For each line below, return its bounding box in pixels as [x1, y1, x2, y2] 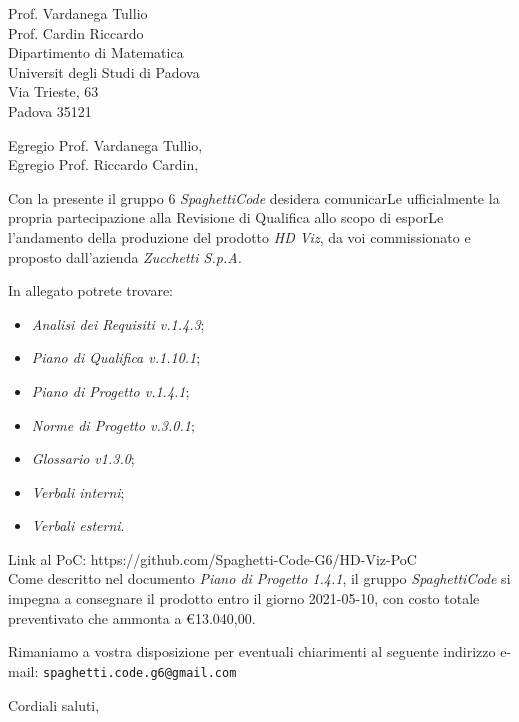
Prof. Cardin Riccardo [8, 22, 144, 43]
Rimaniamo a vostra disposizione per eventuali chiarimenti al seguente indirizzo [8, 641, 496, 662]
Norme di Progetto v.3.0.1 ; [31, 414, 195, 435]
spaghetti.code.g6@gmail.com [43, 665, 237, 680]
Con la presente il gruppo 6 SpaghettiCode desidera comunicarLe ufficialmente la [8, 187, 500, 208]
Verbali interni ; [31, 481, 125, 502]
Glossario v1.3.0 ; [31, 448, 135, 469]
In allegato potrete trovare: [8, 280, 174, 301]
